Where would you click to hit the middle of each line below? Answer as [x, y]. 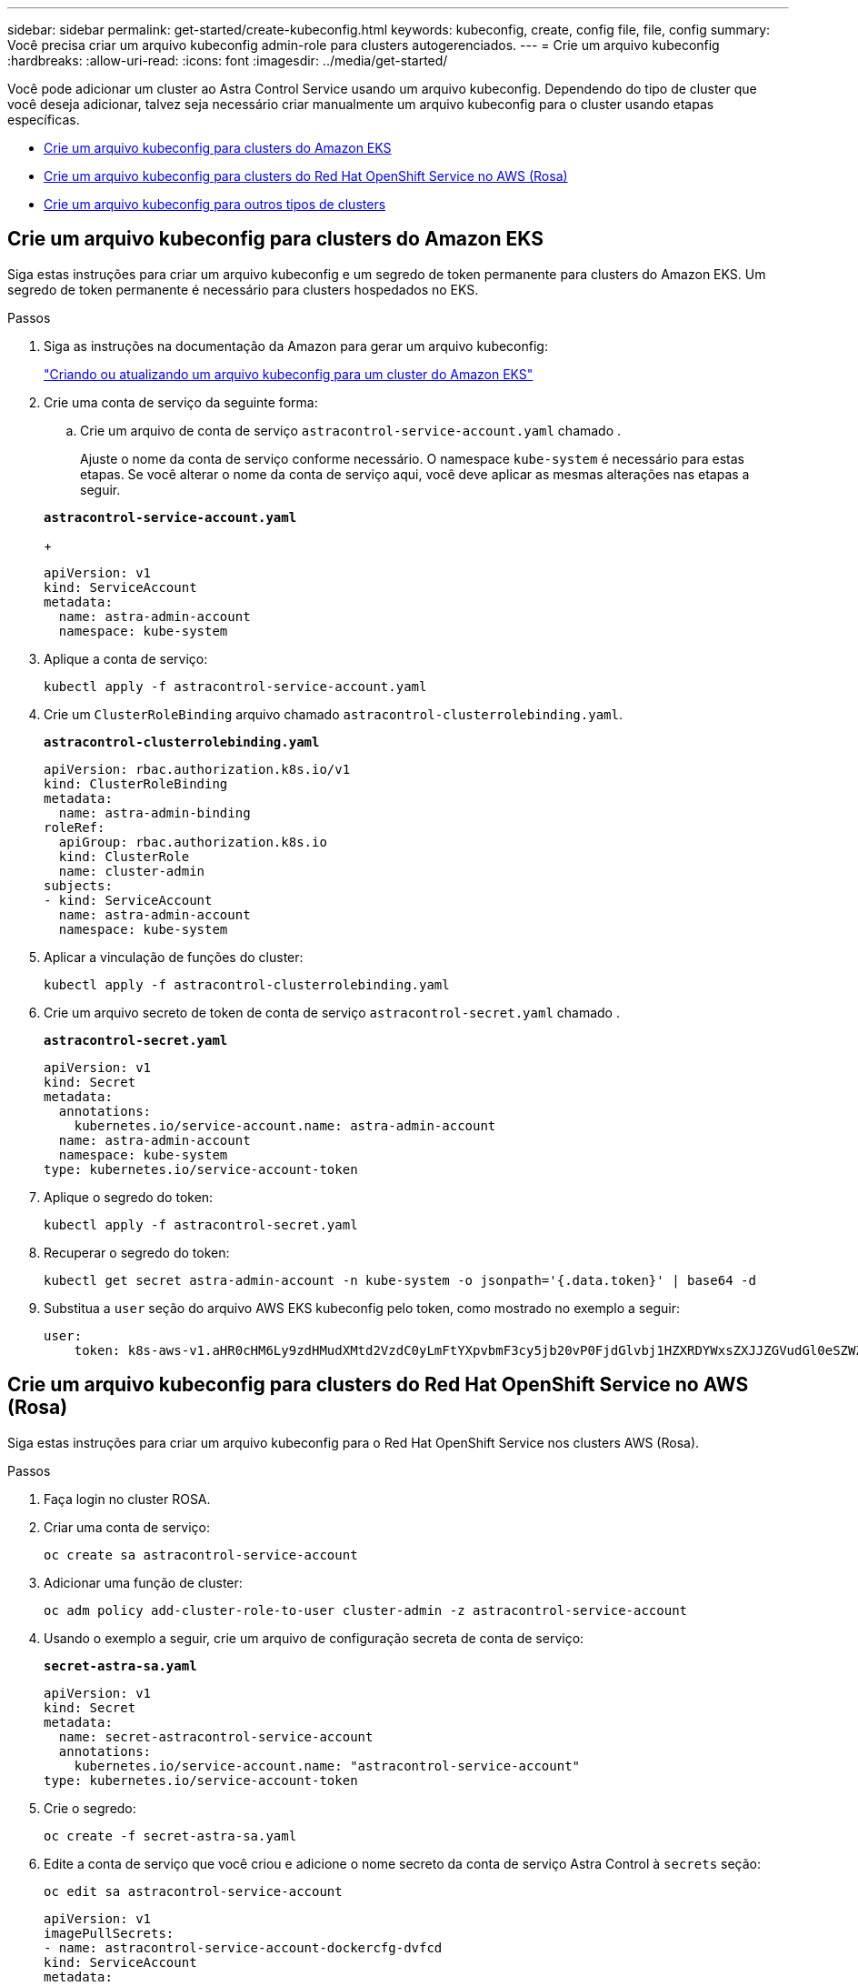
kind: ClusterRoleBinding [136, 783]
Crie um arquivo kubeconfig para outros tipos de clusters [215, 204]
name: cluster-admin [132, 871]
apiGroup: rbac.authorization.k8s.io [193, 842]
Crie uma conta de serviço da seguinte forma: [181, 402]
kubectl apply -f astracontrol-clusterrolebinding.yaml [247, 984]
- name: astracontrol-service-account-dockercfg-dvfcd [243, 1947]
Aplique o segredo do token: [129, 1197]
